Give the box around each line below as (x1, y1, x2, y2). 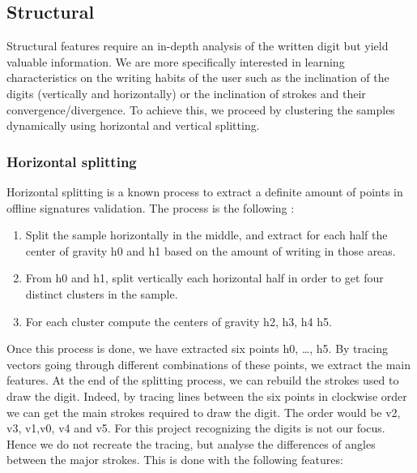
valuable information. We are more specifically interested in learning (6, 53, 345, 70)
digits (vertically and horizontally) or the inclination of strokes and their (6, 84, 366, 101)
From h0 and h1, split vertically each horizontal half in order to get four (25, 269, 384, 286)
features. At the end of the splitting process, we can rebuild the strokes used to (6, 372, 399, 389)
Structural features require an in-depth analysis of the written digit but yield (6, 37, 389, 54)
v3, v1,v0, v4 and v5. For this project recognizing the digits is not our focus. (6, 419, 385, 436)
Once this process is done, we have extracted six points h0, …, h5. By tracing (6, 340, 388, 357)
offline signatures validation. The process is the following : (6, 199, 295, 216)
